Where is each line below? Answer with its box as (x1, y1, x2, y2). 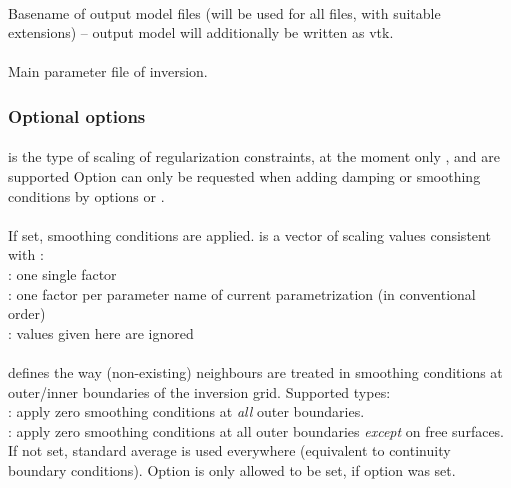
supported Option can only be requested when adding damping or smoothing (8, 166, 481, 186)
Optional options (8, 103, 146, 128)
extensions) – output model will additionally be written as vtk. (8, 22, 394, 43)
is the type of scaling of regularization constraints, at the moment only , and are (8, 146, 501, 167)
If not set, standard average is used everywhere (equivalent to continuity (8, 440, 451, 461)
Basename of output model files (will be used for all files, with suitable (8, 2, 441, 23)
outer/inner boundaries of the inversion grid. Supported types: (8, 381, 391, 402)
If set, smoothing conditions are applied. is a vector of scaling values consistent (8, 224, 491, 245)
